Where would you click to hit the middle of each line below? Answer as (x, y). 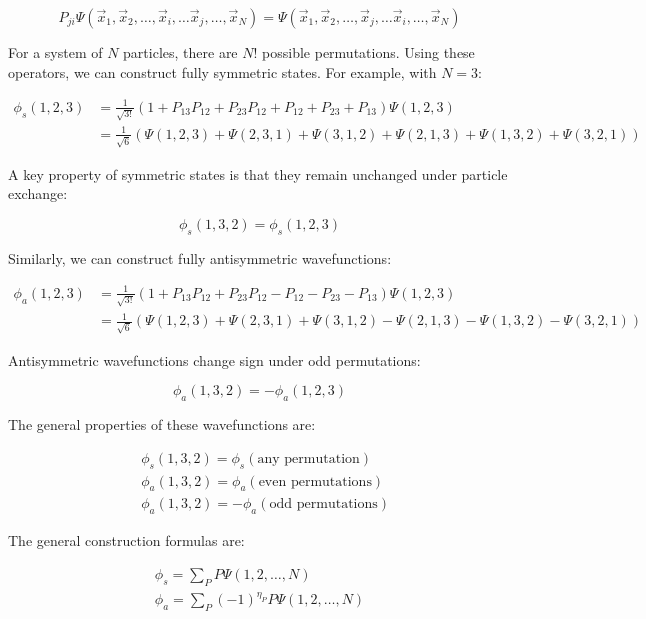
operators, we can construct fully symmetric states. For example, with (222, 71)
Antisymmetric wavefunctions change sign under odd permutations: (214, 359)
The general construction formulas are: (126, 540)
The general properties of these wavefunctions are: (162, 424)
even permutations (315, 481)
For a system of (55, 52)
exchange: (38, 193)
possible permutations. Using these (368, 52)
